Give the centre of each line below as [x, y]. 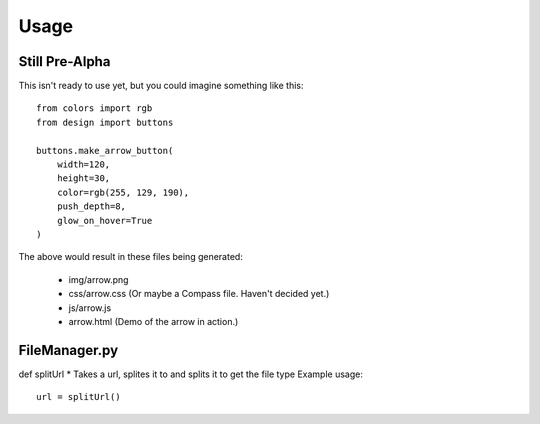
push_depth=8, [91, 206]
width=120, [83, 164]
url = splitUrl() [78, 397]
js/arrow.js [90, 307]
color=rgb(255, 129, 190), [123, 192]
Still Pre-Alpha [64, 61]
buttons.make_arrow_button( [105, 150]
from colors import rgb [94, 108]
